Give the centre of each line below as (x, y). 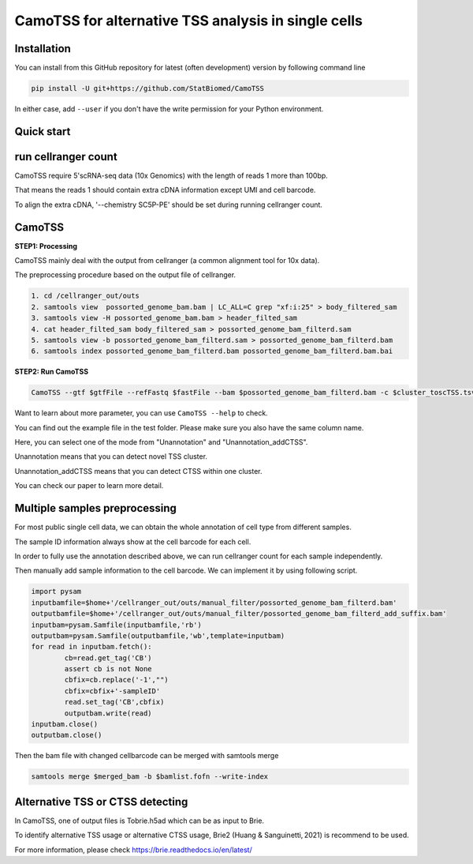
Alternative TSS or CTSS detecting (101, 802)
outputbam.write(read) (108, 713)
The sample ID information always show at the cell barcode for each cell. (133, 542)
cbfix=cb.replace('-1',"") (116, 680)
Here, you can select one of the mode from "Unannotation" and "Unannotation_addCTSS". (161, 442)
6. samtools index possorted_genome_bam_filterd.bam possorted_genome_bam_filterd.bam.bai (212, 351)
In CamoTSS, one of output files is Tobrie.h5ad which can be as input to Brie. (139, 821)
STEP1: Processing (46, 246)
